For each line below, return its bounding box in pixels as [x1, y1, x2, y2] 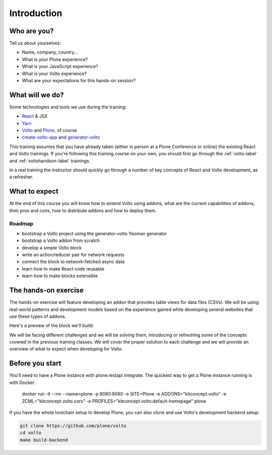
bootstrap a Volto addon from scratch [22, 237, 100, 244]
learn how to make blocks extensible [22, 273, 98, 279]
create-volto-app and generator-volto [22, 134, 100, 141]
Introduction [9, 8, 62, 19]
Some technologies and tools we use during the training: [9, 104, 127, 110]
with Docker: [9, 379, 36, 385]
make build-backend [20, 437, 68, 443]
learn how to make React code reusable [22, 266, 104, 272]
